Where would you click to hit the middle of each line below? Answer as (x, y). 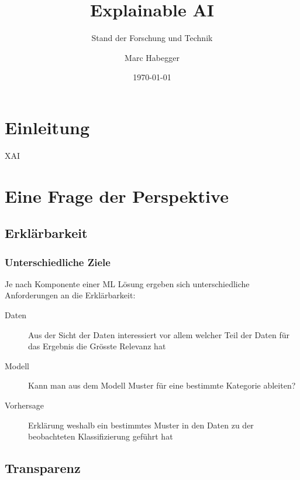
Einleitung (47, 127)
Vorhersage (25, 405)
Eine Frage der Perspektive (117, 195)
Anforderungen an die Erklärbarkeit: (70, 295)
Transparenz (43, 468)
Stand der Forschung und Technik (152, 38)
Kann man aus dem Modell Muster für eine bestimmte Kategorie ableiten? (162, 385)
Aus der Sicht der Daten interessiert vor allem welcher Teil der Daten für (159, 334)
